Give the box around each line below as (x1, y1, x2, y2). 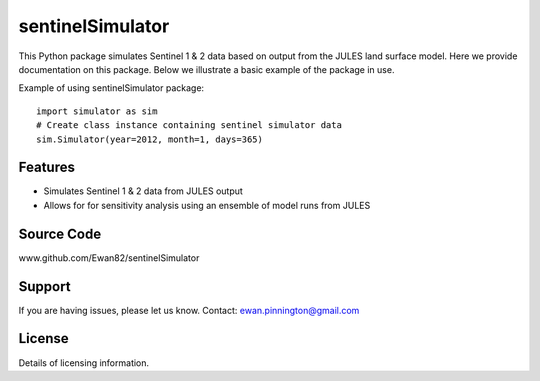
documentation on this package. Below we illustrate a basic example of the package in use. (18, 63, 395, 75)
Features (18, 159, 75, 176)
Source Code (18, 225, 102, 242)
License (18, 330, 69, 347)
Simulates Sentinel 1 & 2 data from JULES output (43, 185, 244, 197)
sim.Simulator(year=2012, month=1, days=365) (36, 133, 264, 145)
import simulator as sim (36, 105, 158, 117)
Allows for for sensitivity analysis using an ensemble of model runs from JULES (43, 199, 371, 211)
